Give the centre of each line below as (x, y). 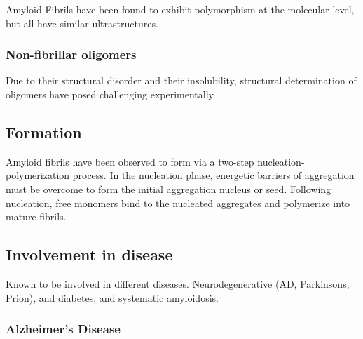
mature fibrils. (36, 217)
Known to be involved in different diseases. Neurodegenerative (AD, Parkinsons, (178, 283)
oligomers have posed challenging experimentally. (111, 94)
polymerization (38, 175)
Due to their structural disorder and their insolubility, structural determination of (181, 80)
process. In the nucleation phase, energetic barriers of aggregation (213, 175)
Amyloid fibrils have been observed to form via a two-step (130, 161)
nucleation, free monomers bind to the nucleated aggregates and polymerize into (178, 202)
